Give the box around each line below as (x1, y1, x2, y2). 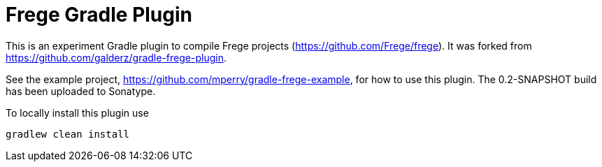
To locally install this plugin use (6, 106, 149, 119)
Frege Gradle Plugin (6, 3, 192, 27)
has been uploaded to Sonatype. (6, 85, 156, 97)
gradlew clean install (6, 128, 130, 140)
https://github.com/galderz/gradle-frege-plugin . (6, 51, 227, 64)
